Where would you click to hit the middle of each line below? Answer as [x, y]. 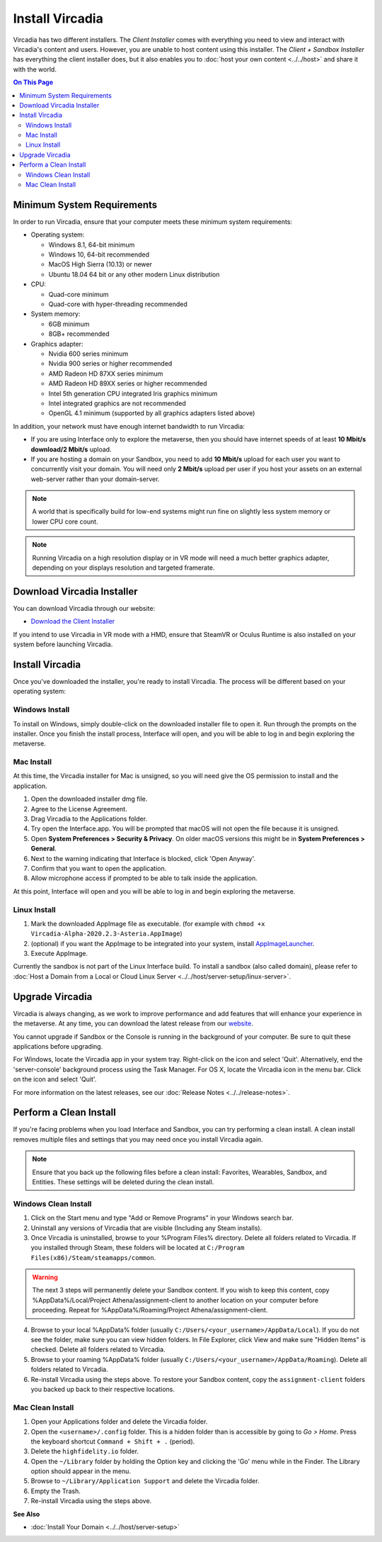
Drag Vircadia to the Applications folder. [89, 819]
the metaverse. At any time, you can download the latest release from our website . [133, 1023]
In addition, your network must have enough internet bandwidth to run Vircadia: [129, 426]
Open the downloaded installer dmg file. [89, 799]
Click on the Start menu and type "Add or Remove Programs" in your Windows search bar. [162, 1218]
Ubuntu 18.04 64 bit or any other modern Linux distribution [134, 274]
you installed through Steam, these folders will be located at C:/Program [138, 1248]
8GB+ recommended [79, 334]
